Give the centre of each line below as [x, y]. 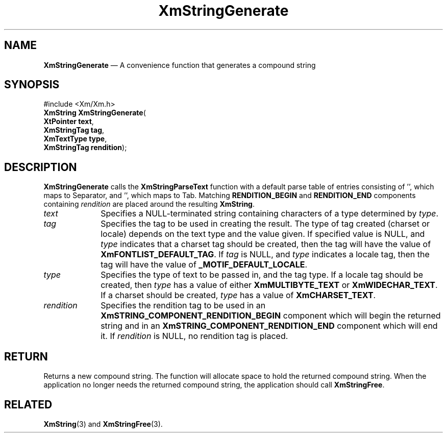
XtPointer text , [69, 122]
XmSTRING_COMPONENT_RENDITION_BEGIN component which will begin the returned [271, 316]
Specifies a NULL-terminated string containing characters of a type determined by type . [270, 214]
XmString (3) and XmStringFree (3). [103, 424]
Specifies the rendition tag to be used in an [183, 306]
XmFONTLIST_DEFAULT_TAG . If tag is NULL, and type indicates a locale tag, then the [265, 254]
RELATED [28, 404]
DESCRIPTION [41, 167]
